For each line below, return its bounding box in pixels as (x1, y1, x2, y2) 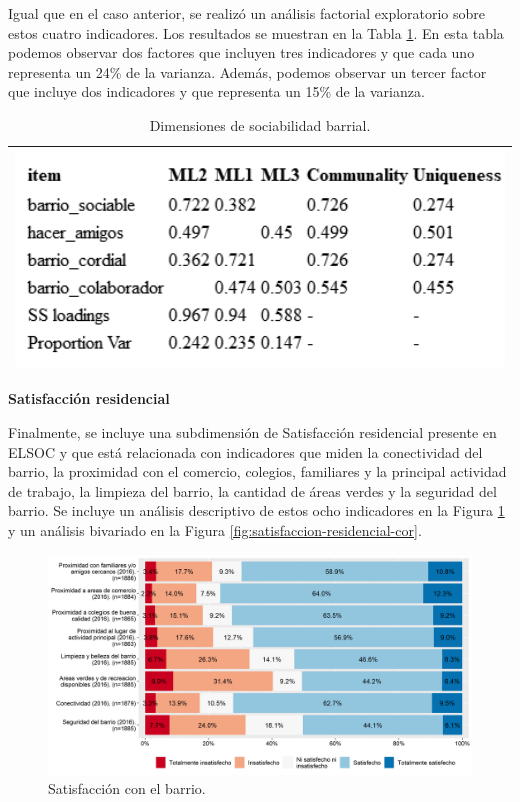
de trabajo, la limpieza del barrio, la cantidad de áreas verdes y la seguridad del (8, 480, 497, 501)
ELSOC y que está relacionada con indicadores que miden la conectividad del (8, 441, 483, 462)
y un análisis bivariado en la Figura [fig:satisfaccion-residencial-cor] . (8, 519, 422, 540)
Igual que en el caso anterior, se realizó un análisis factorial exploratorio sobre (8, 3, 486, 23)
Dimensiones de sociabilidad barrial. (149, 114, 371, 135)
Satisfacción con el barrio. (48, 778, 206, 799)
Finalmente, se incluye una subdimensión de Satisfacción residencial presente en (8, 422, 497, 442)
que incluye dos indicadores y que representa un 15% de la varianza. (8, 81, 425, 102)
